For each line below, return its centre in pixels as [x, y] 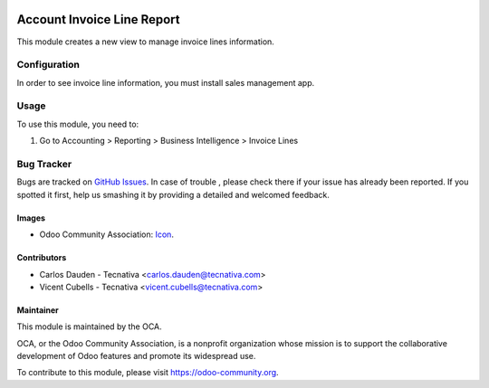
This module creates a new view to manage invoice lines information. [146, 42]
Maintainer [38, 310]
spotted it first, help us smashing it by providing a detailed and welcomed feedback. [173, 194]
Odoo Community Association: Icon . [106, 234]
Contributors [42, 258]
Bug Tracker [44, 164]
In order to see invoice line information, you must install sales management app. [166, 82]
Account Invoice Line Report [98, 19]
